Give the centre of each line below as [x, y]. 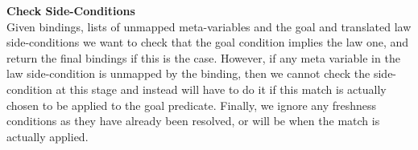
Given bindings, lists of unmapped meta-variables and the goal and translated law [209, 26]
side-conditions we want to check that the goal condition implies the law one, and [208, 42]
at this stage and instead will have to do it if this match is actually [221, 89]
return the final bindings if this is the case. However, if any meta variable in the [203, 57]
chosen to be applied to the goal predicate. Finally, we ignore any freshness [192, 105]
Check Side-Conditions [71, 10]
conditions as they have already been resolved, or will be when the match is [193, 121]
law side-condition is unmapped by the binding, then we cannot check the [188, 73]
